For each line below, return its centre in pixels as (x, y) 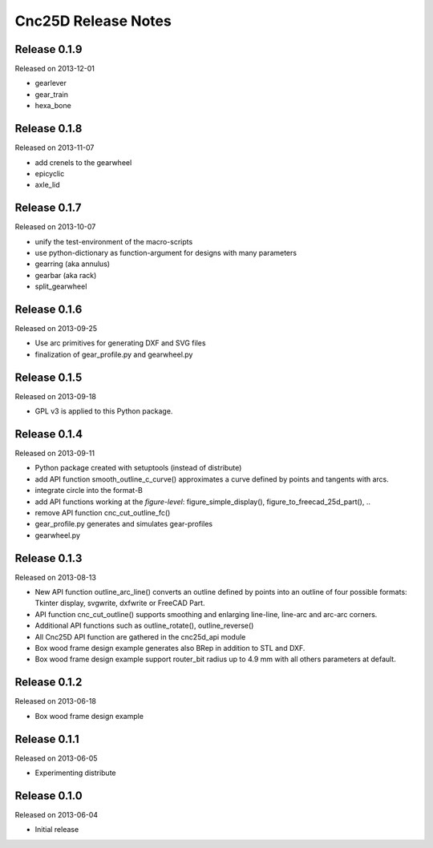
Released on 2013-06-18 (55, 701)
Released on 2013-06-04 (57, 814)
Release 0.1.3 (49, 558)
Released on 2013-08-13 (55, 577)
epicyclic (50, 173)
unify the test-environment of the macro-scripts (114, 241)
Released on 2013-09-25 (56, 329)
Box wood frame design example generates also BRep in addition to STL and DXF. (170, 648)
